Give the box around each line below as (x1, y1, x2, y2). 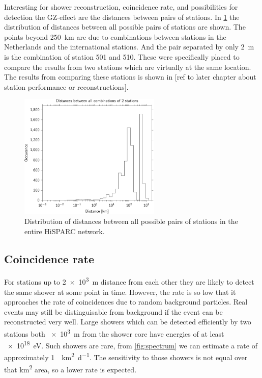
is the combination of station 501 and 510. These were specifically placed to (4, 51, 240, 62)
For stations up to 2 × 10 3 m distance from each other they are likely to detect (4, 275, 254, 287)
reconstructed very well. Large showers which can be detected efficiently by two (4, 316, 251, 327)
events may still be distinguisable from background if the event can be (4, 306, 223, 317)
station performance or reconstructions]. (4, 81, 129, 92)
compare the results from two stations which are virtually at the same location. (4, 61, 251, 72)
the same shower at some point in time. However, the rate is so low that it (4, 286, 236, 297)
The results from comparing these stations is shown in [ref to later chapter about (4, 71, 256, 82)
